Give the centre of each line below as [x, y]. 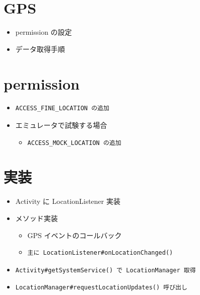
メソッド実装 [37, 218]
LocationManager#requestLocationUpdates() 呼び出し [101, 288]
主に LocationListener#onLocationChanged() [100, 253]
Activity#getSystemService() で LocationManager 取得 [106, 270]
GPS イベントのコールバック [75, 235]
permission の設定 [44, 32]
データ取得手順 [40, 49]
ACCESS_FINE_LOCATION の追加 [62, 108]
